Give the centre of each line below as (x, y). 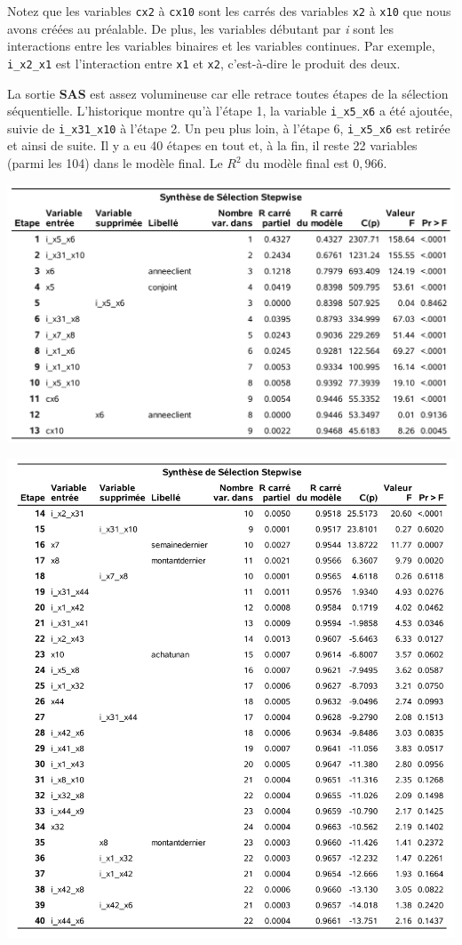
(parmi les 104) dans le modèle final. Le (115, 163)
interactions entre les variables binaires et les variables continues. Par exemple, (221, 46)
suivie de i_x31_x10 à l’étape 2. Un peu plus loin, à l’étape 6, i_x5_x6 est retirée (229, 128)
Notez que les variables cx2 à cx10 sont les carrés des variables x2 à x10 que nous (229, 11)
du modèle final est (297, 163)
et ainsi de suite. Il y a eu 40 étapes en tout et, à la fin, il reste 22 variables (212, 145)
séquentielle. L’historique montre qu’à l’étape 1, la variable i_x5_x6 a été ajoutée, (230, 111)
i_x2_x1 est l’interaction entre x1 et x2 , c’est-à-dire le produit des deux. (204, 63)
